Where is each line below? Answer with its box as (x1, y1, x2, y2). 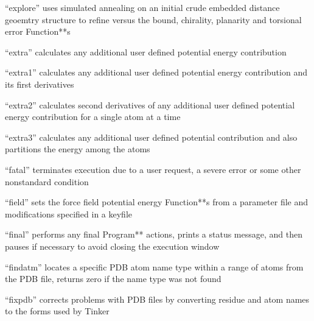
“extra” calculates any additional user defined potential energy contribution (5, 45, 287, 58)
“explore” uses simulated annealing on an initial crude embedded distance (5, 1, 280, 13)
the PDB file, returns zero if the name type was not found (5, 272, 222, 285)
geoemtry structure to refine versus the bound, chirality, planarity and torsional (5, 13, 302, 26)
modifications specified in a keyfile (5, 207, 132, 220)
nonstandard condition (5, 175, 89, 188)
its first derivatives (5, 77, 74, 90)
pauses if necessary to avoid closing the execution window (5, 239, 220, 252)
